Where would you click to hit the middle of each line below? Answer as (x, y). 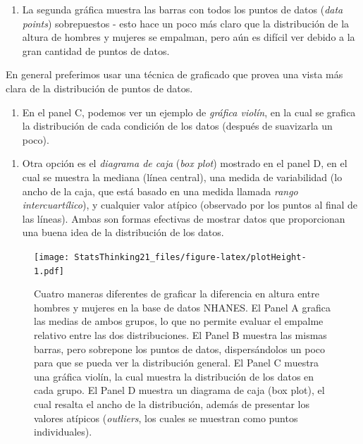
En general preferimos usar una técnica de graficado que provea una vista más (174, 74)
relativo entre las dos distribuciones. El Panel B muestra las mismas (180, 335)
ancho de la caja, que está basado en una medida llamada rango (160, 191)
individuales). (63, 432)
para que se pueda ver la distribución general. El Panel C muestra (177, 363)
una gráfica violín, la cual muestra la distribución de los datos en (174, 376)
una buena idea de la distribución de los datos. (123, 232)
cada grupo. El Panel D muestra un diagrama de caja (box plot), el (179, 390)
